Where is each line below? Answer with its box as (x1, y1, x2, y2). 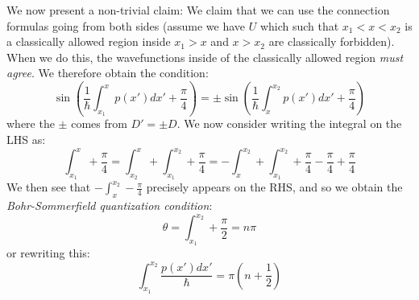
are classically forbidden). (268, 33, 395, 50)
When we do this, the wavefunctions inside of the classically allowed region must (6, 48, 404, 65)
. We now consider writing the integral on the (176, 115, 402, 132)
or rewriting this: (6, 245, 90, 261)
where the (6, 115, 55, 132)
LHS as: (6, 131, 46, 148)
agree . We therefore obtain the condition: (6, 64, 209, 81)
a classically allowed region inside (6, 33, 171, 50)
